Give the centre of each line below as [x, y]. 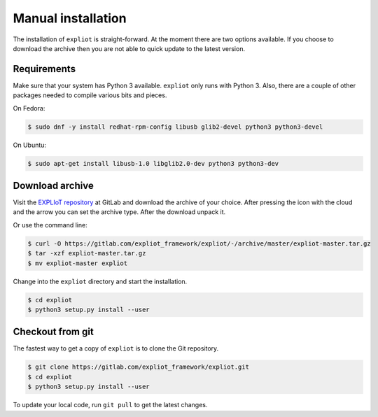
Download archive [53, 185]
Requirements [44, 69]
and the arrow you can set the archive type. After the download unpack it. [119, 212]
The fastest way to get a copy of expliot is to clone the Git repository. [116, 348]
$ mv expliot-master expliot [78, 263]
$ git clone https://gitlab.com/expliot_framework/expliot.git [139, 367]
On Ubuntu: [30, 145]
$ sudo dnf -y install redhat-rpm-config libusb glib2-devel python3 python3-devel [175, 127]
